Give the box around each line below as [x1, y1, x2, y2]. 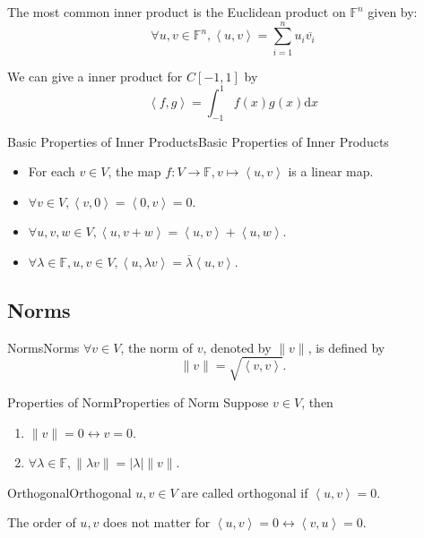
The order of [7, 513, 76, 532]
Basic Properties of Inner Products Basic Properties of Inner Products [7, 132, 389, 150]
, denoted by [203, 337, 272, 356]
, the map [108, 162, 161, 181]
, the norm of [120, 337, 193, 356]
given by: [368, 3, 418, 21]
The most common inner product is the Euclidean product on [7, 3, 346, 21]
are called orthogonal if [181, 482, 308, 501]
